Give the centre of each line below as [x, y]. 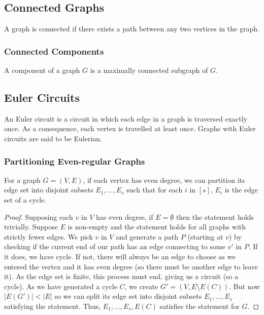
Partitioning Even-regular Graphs [75, 161]
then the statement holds [215, 216]
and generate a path [147, 236]
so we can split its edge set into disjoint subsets [128, 296]
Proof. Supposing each [39, 216]
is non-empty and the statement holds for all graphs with [157, 227]
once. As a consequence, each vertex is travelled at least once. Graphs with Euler [130, 128]
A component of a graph [42, 70]
